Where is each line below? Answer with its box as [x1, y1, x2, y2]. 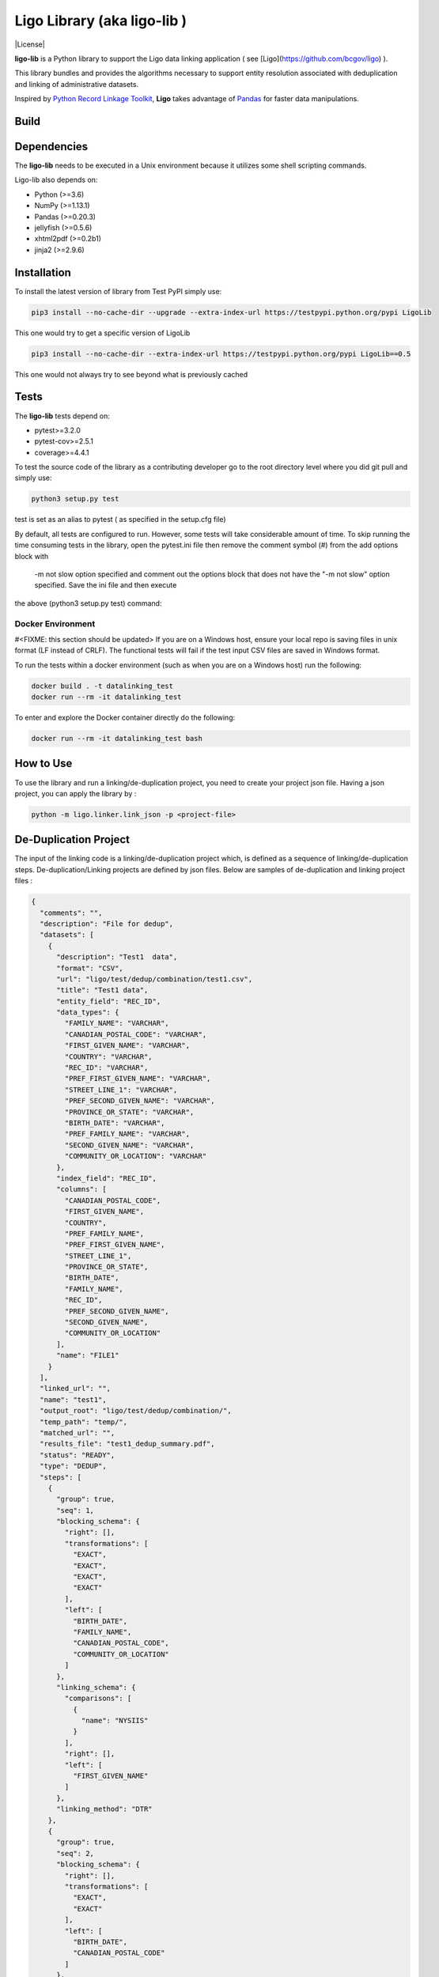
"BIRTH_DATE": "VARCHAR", [64, 1119, 165, 1127]
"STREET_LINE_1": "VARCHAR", [64, 1085, 178, 1094]
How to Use [14, 757, 73, 770]
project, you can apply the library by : [14, 788, 137, 798]
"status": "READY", [40, 1450, 115, 1459]
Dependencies [14, 139, 89, 153]
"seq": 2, [56, 1849, 95, 1858]
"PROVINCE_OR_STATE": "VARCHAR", [64, 1107, 195, 1117]
